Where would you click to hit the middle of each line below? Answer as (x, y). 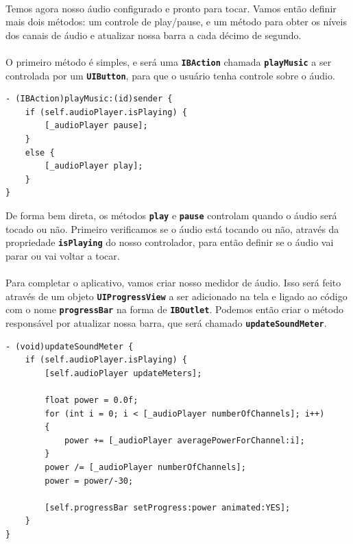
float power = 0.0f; (92, 400)
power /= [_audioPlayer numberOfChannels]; (145, 468)
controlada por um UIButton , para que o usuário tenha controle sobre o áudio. (170, 75)
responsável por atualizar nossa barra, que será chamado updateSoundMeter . (166, 323)
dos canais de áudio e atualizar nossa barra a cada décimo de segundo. (154, 35)
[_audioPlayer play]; (94, 166)
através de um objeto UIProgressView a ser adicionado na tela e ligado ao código (176, 296)
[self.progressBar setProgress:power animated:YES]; (168, 507)
